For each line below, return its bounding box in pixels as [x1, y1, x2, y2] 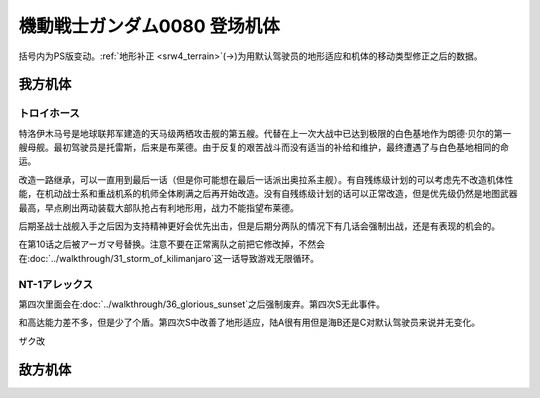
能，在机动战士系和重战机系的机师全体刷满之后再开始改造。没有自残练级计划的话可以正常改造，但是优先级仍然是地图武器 [18, 188, 518, 200]
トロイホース [18, 106, 80, 120]
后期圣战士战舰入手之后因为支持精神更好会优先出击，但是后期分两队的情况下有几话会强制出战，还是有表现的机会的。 [18, 220, 500, 232]
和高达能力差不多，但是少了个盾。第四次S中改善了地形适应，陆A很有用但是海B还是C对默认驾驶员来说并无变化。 [18, 316, 481, 329]
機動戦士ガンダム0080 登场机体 [18, 15, 280, 37]
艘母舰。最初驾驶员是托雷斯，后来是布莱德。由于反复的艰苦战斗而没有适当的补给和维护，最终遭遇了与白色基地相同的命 [18, 141, 509, 154]
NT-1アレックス [18, 277, 94, 291]
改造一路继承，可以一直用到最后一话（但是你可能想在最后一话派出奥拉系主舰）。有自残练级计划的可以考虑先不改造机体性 [18, 173, 514, 185]
